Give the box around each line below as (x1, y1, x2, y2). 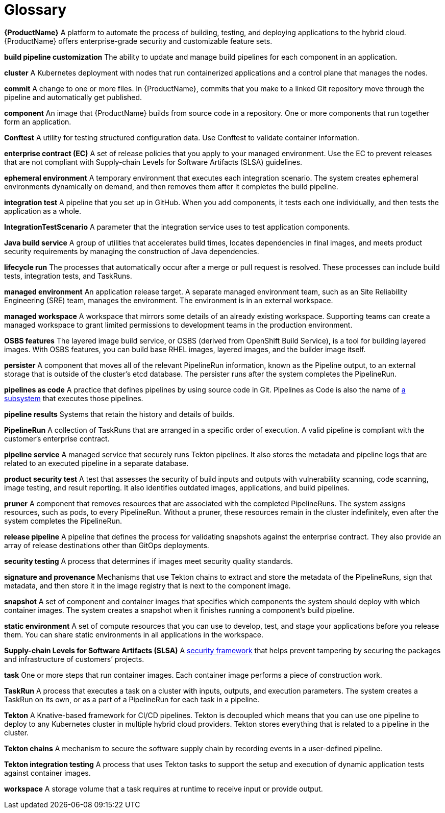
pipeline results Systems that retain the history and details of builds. (4, 409, 235, 418)
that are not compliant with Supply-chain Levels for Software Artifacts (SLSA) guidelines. (4, 157, 303, 166)
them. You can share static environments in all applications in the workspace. (4, 630, 264, 639)
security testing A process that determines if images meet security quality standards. (4, 556, 293, 565)
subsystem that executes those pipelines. (4, 393, 143, 403)
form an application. (4, 117, 71, 126)
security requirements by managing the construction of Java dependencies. (4, 247, 259, 256)
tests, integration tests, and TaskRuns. (4, 271, 132, 280)
